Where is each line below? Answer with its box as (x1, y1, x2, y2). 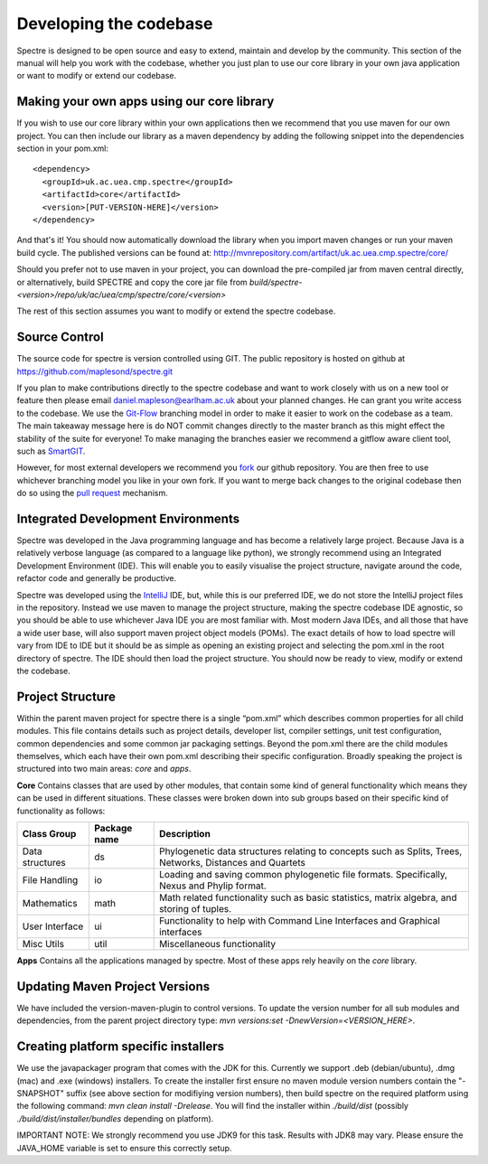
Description (158, 827, 211, 840)
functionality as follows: (16, 805, 106, 816)
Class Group (22, 827, 77, 840)
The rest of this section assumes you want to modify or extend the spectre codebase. (16, 305, 336, 316)
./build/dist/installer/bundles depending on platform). (16, 1112, 214, 1124)
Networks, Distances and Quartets (158, 856, 306, 868)
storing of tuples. (158, 902, 232, 915)
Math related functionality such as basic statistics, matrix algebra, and (158, 891, 457, 904)
